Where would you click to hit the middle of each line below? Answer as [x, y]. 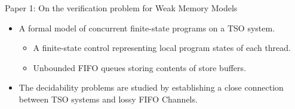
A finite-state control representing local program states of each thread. [162, 48]
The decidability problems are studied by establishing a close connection [151, 87]
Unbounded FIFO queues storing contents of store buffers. [139, 67]
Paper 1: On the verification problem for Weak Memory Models [121, 8]
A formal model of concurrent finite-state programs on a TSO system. [147, 28]
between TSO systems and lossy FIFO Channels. [108, 99]
